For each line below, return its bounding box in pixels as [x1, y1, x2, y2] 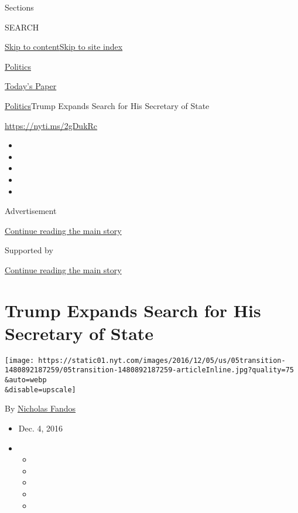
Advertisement [5, 205, 57, 217]
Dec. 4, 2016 [18, 422, 63, 434]
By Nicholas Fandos [5, 402, 76, 415]
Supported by [5, 244, 53, 256]
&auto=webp [5, 376, 47, 385]
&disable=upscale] [5, 385, 76, 394]
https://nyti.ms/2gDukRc [5, 119, 98, 131]
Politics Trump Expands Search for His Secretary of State [5, 99, 210, 111]
